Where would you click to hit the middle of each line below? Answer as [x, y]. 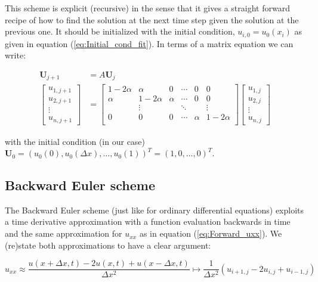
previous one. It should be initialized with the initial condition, [120, 31]
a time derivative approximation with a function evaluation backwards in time [148, 221]
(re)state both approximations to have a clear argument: [108, 245]
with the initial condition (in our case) [75, 141]
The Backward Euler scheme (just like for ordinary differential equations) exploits [155, 210]
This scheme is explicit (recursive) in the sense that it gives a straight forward [147, 8]
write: [16, 55]
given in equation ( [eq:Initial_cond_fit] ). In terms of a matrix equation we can [149, 43]
